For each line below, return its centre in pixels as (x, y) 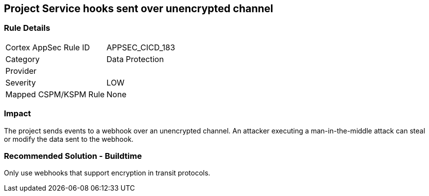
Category (23, 59)
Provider (21, 71)
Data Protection (135, 59)
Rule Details (27, 28)
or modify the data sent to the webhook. (69, 139)
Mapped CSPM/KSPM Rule (55, 94)
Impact (18, 114)
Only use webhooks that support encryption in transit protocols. (107, 173)
